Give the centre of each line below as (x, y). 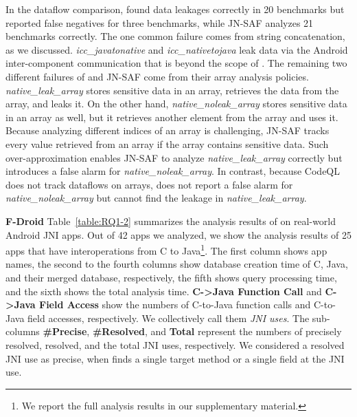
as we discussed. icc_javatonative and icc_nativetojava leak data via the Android (177, 49)
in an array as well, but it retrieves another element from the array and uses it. (172, 117)
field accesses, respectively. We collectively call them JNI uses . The (169, 318)
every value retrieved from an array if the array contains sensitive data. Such (167, 143)
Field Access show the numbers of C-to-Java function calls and (175, 304)
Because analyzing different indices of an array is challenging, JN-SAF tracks (168, 130)
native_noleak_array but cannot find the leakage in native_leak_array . (156, 198)
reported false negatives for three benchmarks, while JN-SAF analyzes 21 (160, 22)
